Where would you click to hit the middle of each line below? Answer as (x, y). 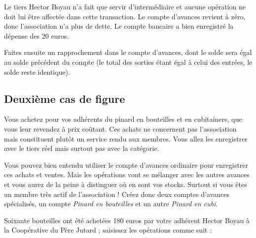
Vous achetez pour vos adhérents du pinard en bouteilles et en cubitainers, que (123, 119)
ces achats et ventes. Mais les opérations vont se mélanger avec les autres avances (127, 174)
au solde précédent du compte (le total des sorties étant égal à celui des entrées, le (128, 62)
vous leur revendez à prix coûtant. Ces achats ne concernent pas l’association (120, 128)
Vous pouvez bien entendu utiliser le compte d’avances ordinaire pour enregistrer (126, 165)
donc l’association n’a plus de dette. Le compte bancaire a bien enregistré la (119, 26)
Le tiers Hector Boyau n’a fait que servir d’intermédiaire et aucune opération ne (125, 6)
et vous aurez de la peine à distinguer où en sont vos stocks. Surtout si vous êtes (126, 184)
